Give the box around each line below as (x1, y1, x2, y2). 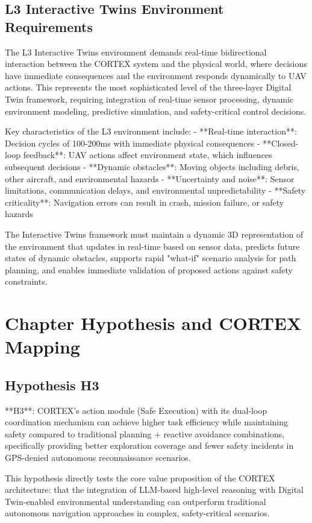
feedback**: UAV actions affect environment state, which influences (23, 148, 272, 161)
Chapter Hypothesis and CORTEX (5, 311, 302, 335)
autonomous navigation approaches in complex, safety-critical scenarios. (5, 507, 270, 519)
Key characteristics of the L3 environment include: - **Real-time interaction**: (5, 125, 297, 138)
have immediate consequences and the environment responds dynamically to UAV (5, 69, 307, 81)
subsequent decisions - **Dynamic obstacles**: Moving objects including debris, (5, 160, 299, 173)
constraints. (5, 275, 48, 288)
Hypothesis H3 (5, 375, 99, 394)
